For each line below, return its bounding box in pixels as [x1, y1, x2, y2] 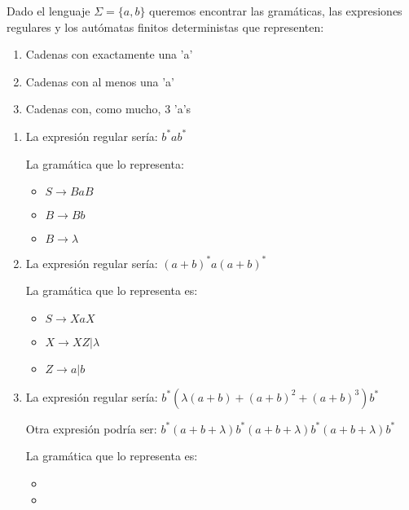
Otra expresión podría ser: [25, 420, 157, 437]
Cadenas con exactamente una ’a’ [25, 46, 193, 63]
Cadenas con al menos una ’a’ [25, 73, 174, 90]
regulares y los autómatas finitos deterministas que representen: [7, 18, 324, 35]
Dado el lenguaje [7, 2, 90, 19]
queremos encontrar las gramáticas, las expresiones [149, 2, 402, 19]
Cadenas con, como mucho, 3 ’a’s [25, 100, 191, 117]
